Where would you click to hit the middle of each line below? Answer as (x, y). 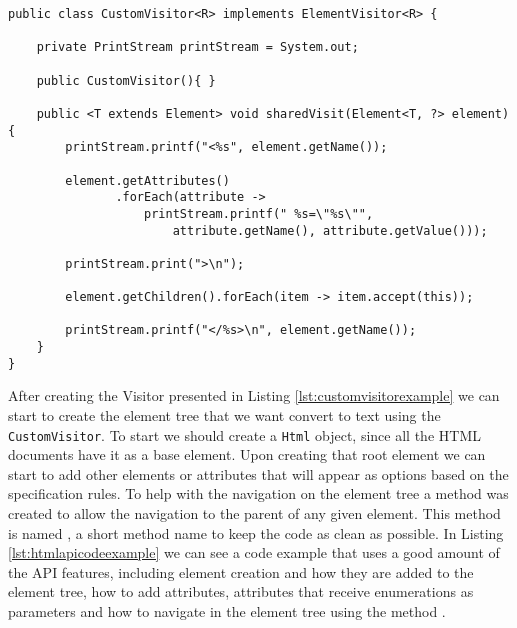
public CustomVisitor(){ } (126, 80)
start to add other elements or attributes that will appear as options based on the (258, 473)
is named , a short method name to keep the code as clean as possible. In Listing (256, 532)
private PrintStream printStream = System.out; (197, 47)
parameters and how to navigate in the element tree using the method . (227, 611)
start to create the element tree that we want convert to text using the (224, 415)
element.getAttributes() (147, 180)
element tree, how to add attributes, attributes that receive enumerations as (241, 591)
